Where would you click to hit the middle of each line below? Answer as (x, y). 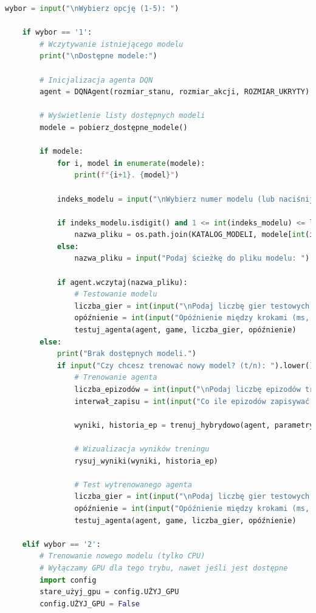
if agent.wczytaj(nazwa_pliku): (122, 282)
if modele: (61, 152)
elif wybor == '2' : (61, 544)
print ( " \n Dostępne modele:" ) (98, 56)
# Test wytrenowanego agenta (133, 485)
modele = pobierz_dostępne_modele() (114, 127)
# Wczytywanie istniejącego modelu (112, 44)
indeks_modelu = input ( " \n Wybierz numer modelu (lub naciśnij (185, 199)
